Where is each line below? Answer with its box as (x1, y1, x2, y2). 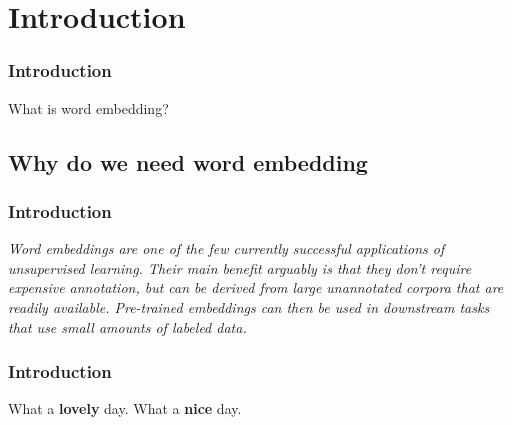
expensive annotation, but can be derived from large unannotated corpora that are (8, 277, 504, 298)
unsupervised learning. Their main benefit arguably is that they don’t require (8, 257, 472, 278)
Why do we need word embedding (8, 146, 368, 177)
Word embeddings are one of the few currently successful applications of (8, 238, 445, 259)
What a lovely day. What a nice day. (8, 398, 242, 419)
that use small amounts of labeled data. (8, 316, 247, 337)
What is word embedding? (8, 97, 169, 118)
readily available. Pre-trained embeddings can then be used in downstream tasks (8, 296, 490, 317)
